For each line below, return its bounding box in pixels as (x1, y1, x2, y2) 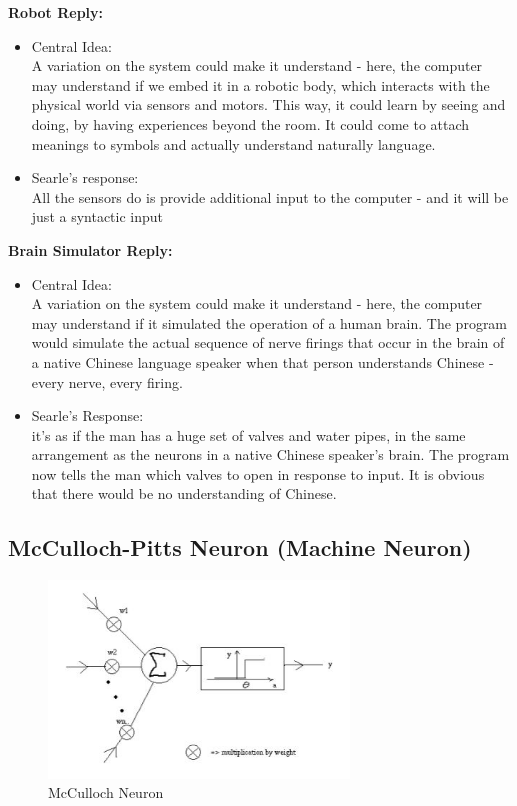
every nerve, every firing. (31, 371, 183, 392)
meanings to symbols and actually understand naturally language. (31, 133, 436, 154)
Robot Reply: (8, 2, 104, 22)
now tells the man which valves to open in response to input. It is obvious (31, 463, 485, 484)
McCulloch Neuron (48, 782, 164, 803)
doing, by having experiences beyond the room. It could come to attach (31, 113, 470, 134)
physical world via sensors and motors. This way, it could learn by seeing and (31, 94, 506, 115)
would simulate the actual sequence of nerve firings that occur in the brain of (31, 332, 505, 353)
